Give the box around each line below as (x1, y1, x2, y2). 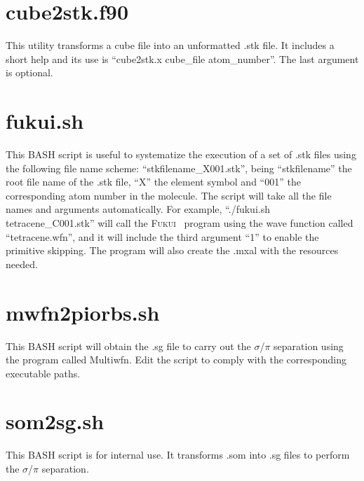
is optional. (6, 65, 53, 80)
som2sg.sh (6, 407, 105, 435)
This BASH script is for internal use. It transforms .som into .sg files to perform (6, 447, 350, 462)
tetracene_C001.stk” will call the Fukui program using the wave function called (6, 216, 353, 230)
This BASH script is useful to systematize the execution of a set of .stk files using (6, 147, 356, 162)
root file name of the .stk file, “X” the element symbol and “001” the (6, 174, 301, 189)
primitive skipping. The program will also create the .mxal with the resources (6, 243, 339, 258)
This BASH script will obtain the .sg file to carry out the (6, 338, 251, 353)
